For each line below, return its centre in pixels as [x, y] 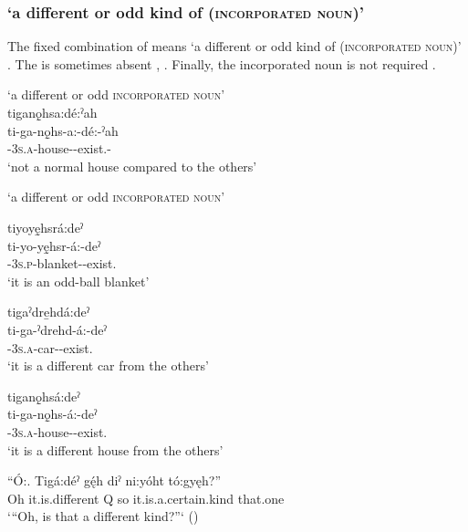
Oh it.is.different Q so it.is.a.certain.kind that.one [146, 498]
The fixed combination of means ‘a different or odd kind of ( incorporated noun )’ [234, 46]
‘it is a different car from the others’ [108, 365]
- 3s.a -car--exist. [50, 347]
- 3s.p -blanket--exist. [62, 263]
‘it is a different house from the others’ [115, 449]
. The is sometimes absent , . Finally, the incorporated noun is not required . [222, 63]
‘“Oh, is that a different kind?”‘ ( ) [103, 516]
